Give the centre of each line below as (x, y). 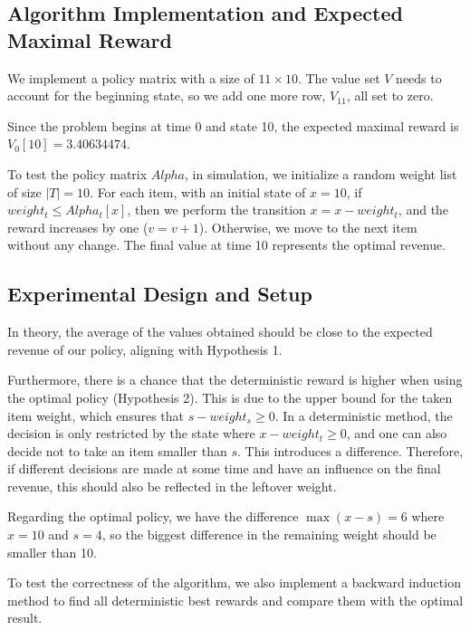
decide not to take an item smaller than (117, 450)
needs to (419, 77)
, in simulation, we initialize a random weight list (321, 173)
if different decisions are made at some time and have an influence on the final (224, 468)
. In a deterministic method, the (364, 415)
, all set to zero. (390, 95)
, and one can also (397, 433)
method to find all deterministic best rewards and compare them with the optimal (235, 600)
